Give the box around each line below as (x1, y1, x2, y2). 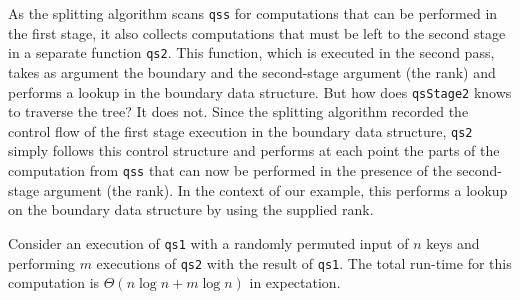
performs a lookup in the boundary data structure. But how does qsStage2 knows (8, 81, 512, 102)
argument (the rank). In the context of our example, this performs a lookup (43, 179, 508, 200)
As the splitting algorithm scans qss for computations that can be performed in (8, 3, 498, 23)
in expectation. (249, 272, 341, 293)
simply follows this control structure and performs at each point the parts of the (8, 140, 500, 161)
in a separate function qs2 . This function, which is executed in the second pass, (8, 42, 495, 63)
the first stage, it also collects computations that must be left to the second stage (8, 22, 506, 43)
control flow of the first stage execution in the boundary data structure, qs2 (8, 120, 473, 141)
